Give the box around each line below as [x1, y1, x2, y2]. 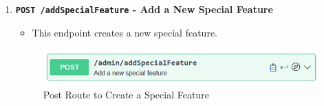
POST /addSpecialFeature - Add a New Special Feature [15, 2, 273, 16]
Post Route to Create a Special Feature [43, 87, 209, 101]
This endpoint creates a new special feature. [32, 25, 217, 39]
